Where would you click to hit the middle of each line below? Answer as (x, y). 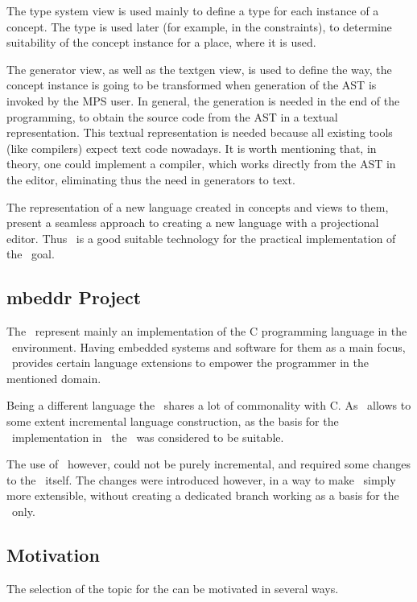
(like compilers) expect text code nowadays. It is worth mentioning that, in (192, 148)
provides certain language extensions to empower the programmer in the (190, 363)
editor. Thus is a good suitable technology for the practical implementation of (201, 238)
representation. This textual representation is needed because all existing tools (200, 132)
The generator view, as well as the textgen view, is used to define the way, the (199, 69)
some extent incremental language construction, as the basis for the (173, 421)
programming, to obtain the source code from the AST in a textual (172, 116)
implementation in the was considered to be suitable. (148, 437)
